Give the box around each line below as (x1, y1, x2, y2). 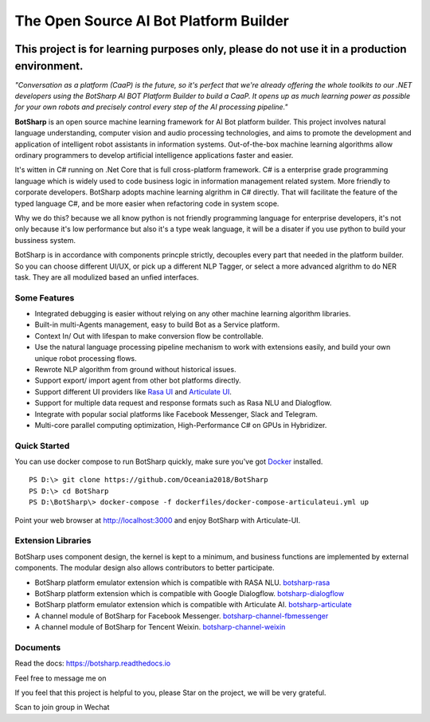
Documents (14, 642, 61, 653)
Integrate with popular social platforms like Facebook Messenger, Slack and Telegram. (34, 409, 318, 418)
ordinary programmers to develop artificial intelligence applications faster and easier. (14, 151, 294, 159)
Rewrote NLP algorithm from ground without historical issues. (34, 365, 236, 374)
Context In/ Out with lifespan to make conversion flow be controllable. (34, 331, 264, 340)
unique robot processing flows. (34, 353, 137, 363)
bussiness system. (14, 235, 76, 245)
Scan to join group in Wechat (14, 702, 110, 712)
